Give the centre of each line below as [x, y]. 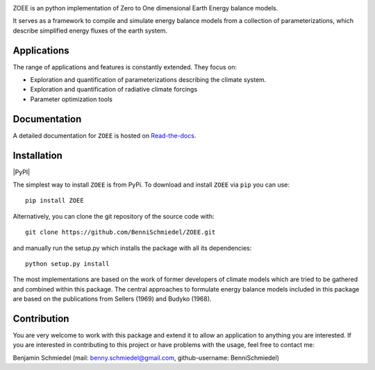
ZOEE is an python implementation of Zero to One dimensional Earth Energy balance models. [145, 8]
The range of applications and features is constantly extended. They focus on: [125, 67]
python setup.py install [67, 264]
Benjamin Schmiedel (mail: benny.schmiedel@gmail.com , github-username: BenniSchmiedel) [146, 358]
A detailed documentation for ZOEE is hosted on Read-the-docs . [105, 135]
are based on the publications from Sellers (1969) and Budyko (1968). [112, 299]
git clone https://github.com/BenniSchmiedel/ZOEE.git [120, 232]
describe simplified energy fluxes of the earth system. [90, 31]
